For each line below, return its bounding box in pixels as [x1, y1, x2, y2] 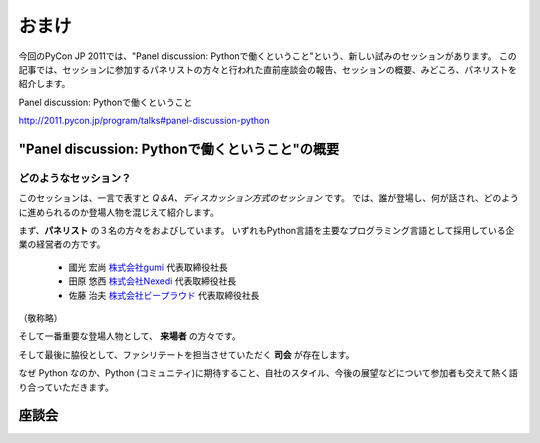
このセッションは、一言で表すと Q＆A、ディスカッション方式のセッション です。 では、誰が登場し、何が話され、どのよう [18, 192, 519, 204]
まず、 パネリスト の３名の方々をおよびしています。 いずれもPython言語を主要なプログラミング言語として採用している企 [18, 225, 515, 237]
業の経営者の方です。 [18, 238, 106, 250]
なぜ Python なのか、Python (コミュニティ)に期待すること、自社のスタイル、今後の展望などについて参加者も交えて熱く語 [18, 367, 519, 379]
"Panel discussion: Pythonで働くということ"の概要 [18, 140, 340, 157]
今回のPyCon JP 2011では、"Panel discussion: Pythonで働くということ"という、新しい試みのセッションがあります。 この [18, 50, 517, 62]
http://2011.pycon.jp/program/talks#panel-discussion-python [18, 115, 270, 127]
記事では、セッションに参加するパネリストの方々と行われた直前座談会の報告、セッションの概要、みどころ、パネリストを [18, 63, 517, 75]
